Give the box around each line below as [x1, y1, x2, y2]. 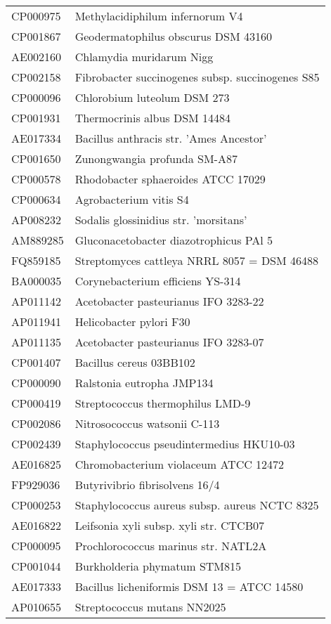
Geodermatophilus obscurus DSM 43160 [74, 28, 272, 44]
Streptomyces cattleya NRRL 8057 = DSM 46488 [74, 252, 319, 268]
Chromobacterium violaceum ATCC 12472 [74, 456, 285, 472]
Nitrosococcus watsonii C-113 [74, 415, 220, 431]
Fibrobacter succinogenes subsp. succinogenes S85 [74, 69, 320, 85]
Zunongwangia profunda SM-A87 [74, 150, 238, 167]
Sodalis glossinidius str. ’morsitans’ [74, 212, 247, 228]
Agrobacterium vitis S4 [74, 191, 189, 207]
